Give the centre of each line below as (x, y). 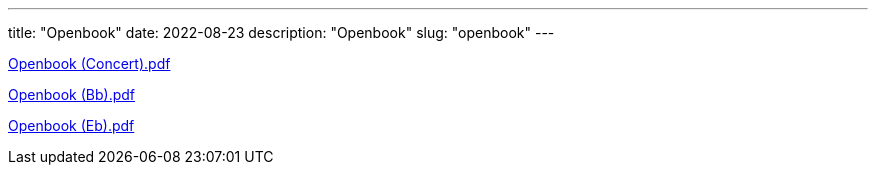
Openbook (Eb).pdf (71, 125)
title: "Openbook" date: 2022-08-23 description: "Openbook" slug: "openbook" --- (281, 32)
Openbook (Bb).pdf (71, 94)
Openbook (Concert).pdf (89, 63)
